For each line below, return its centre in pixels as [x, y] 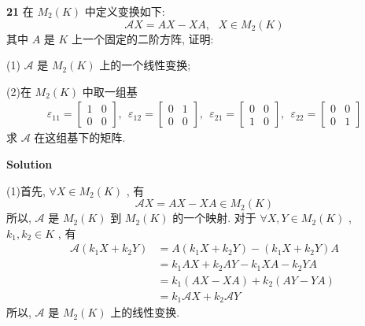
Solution [29, 164]
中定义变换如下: [125, 11]
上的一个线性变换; [145, 65]
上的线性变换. [145, 312]
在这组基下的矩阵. [80, 137]
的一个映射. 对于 [214, 218]
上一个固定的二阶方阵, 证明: [143, 38]
